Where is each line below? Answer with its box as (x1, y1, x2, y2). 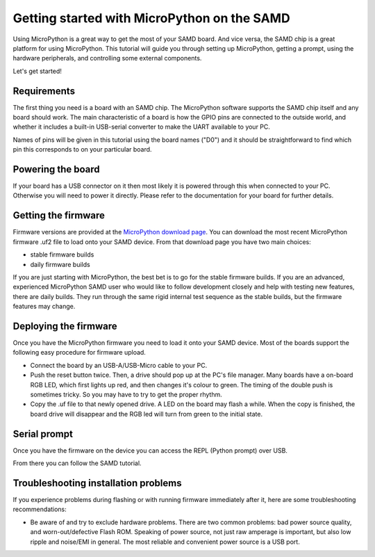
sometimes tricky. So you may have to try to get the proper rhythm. (30, 390, 222, 398)
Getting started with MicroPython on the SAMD (12, 10, 291, 26)
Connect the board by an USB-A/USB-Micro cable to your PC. (30, 361, 208, 369)
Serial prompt (12, 428, 73, 439)
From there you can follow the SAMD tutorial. (12, 459, 142, 467)
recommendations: (12, 505, 67, 514)
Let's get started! (12, 67, 62, 75)
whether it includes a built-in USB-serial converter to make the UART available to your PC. (12, 122, 271, 131)
